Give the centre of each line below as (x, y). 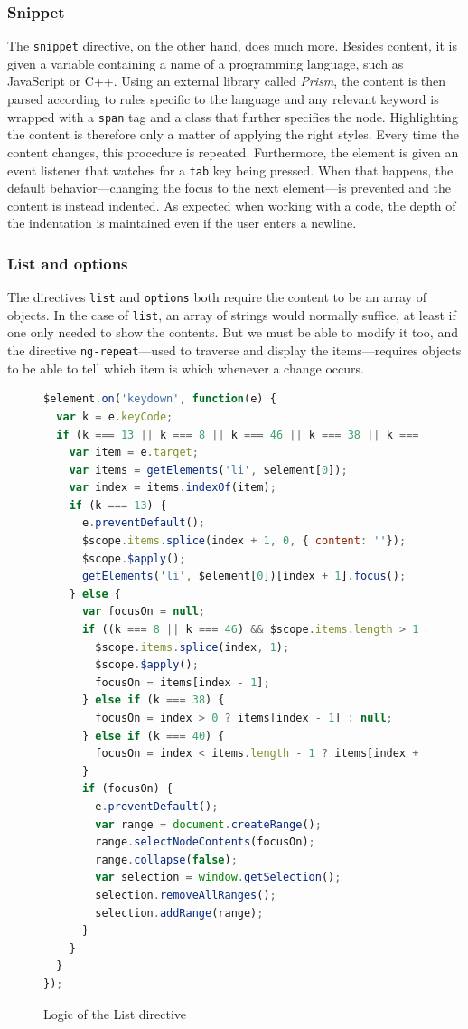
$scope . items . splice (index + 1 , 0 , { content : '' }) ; (244, 541)
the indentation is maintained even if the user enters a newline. (182, 223)
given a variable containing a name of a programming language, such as (206, 63)
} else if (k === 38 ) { (153, 700)
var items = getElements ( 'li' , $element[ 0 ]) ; (208, 470)
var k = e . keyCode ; (115, 416)
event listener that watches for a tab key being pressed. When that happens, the (230, 170)
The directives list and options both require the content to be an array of (217, 297)
